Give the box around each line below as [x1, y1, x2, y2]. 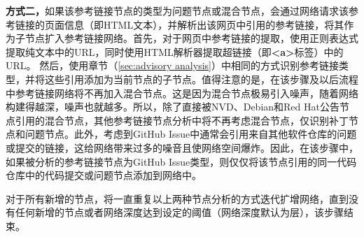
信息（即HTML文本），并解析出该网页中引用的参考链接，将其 [64, 17, 344, 31]
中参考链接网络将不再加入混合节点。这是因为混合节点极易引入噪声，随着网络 [6, 85, 358, 100]
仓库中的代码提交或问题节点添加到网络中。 [6, 168, 202, 182]
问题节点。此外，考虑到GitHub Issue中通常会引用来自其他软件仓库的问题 [24, 127, 357, 141]
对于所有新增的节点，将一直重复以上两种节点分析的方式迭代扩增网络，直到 [6, 191, 349, 206]
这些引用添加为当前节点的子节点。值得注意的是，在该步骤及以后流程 [44, 71, 358, 86]
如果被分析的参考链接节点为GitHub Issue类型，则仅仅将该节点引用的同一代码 [6, 154, 357, 168]
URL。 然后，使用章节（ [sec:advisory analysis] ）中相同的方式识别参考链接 [6, 58, 339, 73]
